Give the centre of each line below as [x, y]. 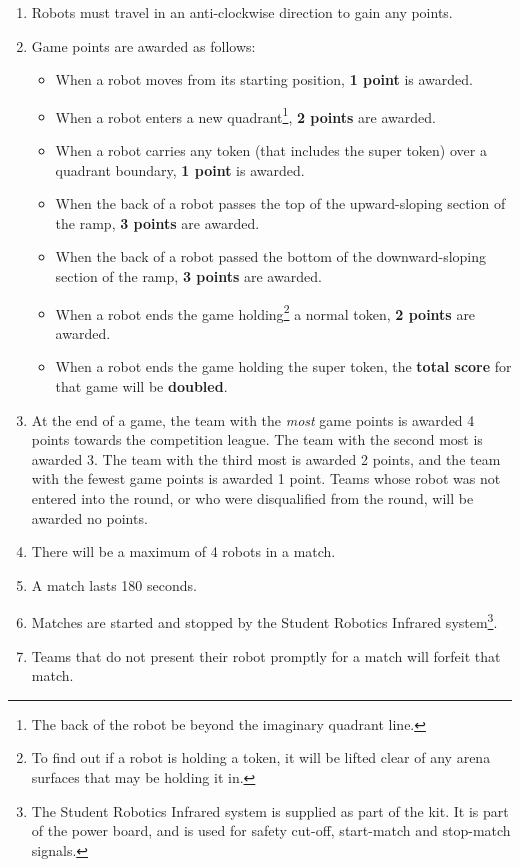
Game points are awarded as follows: [143, 45]
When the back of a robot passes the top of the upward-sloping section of [280, 203]
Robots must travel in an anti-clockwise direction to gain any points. [242, 12]
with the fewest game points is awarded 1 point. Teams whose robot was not [266, 478]
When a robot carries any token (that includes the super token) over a [271, 150]
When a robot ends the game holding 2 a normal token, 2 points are [265, 312]
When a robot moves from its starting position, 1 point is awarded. [264, 79]
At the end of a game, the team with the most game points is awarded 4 [253, 419]
